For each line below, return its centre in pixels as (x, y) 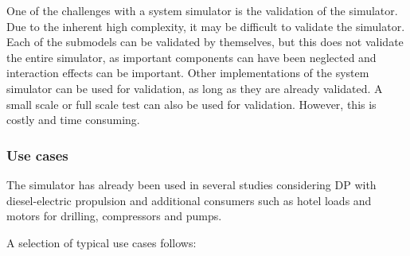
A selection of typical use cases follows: (102, 242)
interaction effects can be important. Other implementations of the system (188, 73)
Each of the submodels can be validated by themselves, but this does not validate (205, 42)
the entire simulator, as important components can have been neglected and (191, 57)
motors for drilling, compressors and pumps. (114, 216)
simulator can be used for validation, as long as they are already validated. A (195, 88)
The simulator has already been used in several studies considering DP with (191, 184)
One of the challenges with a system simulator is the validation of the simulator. (202, 10)
